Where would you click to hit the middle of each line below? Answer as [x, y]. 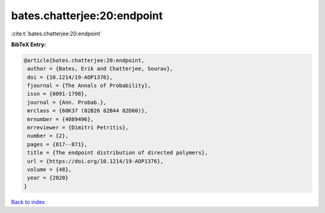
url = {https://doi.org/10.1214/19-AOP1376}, [95, 161]
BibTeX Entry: [29, 44]
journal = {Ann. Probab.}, [67, 102]
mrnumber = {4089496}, [61, 119]
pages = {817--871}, [57, 144]
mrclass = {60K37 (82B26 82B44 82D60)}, [88, 111]
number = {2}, [48, 136]
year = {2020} [48, 178]
